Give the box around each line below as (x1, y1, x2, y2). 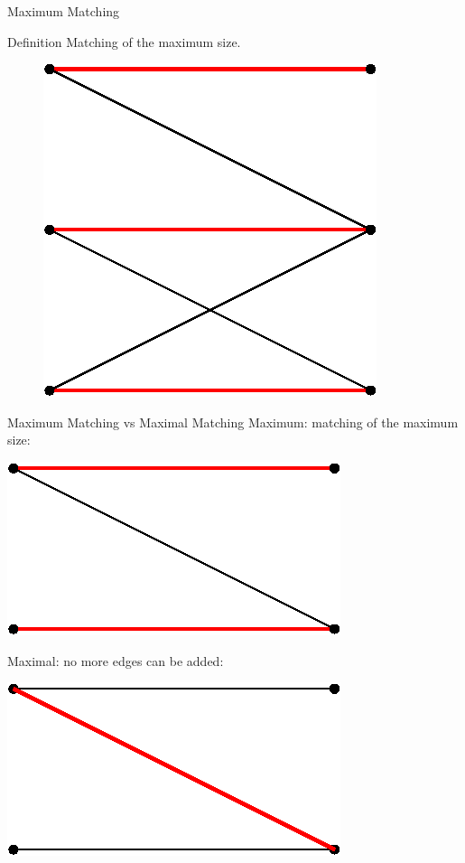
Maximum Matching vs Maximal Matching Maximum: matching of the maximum (7, 412, 459, 431)
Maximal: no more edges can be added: (7, 651, 224, 670)
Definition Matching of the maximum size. (7, 32, 241, 51)
